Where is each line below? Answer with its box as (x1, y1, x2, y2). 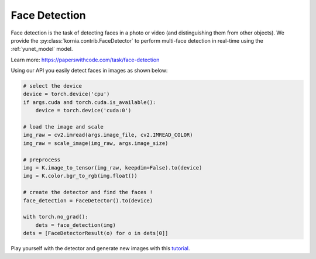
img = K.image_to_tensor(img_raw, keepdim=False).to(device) (23, 164, 202, 171)
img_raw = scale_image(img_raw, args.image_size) (23, 140, 169, 146)
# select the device (23, 82, 82, 89)
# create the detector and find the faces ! (23, 189, 153, 196)
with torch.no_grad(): (23, 213, 88, 220)
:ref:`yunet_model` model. (11, 46, 73, 53)
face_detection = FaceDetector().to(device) (23, 197, 153, 204)
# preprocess (23, 156, 61, 163)
